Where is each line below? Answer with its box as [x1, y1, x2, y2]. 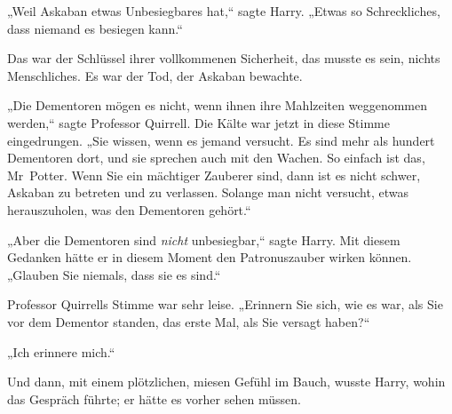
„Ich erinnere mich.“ [7, 342, 115, 361]
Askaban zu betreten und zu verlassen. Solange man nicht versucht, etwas [7, 183, 408, 202]
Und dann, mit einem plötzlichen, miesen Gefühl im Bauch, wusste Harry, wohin [7, 372, 446, 391]
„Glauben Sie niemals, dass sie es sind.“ [7, 265, 221, 283]
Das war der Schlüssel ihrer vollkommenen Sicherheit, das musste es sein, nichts [7, 49, 440, 68]
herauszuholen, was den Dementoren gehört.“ [7, 200, 251, 219]
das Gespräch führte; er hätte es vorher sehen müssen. [7, 389, 301, 408]
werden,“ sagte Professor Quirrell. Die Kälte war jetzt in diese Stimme [7, 113, 391, 131]
